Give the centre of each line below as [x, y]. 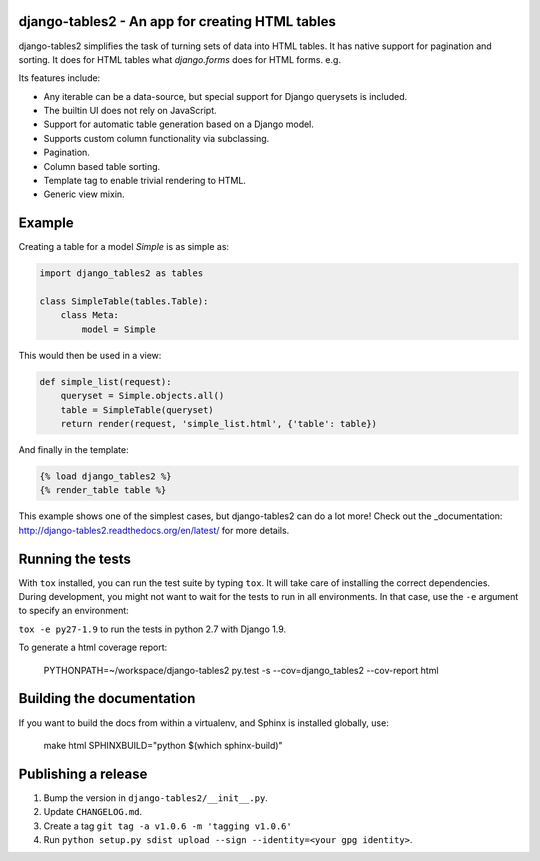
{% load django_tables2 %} [105, 476]
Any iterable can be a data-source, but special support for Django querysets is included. [225, 96]
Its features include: [59, 78]
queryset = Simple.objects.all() [142, 396]
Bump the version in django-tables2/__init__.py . [156, 797]
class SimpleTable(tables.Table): [124, 301]
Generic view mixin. [84, 194]
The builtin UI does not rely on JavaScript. [130, 111]
